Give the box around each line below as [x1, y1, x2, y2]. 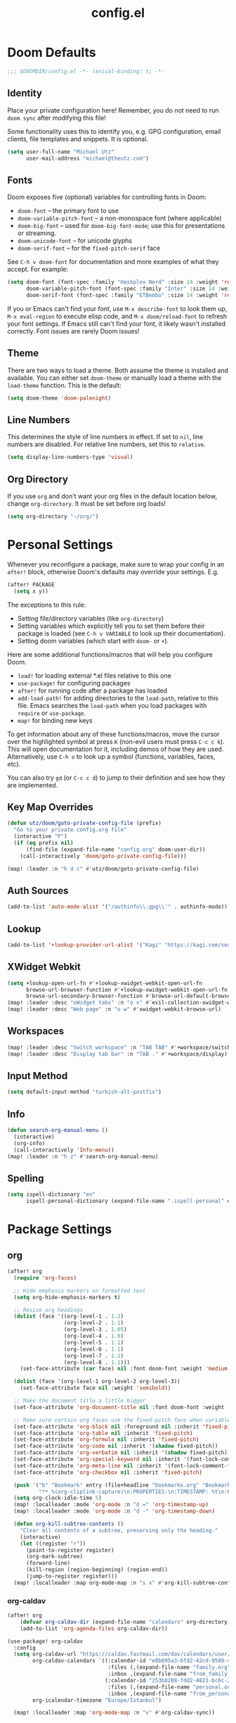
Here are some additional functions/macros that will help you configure [7, 650, 213, 659]
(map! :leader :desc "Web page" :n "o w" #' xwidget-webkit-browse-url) [7, 1006, 221, 1013]
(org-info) [13, 1140, 46, 1147]
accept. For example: [7, 265, 69, 274]
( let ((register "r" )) [20, 1540, 86, 1547]
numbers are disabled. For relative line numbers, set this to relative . [7, 440, 206, 448]
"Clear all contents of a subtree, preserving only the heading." [20, 1527, 218, 1534]
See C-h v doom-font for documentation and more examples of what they [7, 258, 219, 266]
